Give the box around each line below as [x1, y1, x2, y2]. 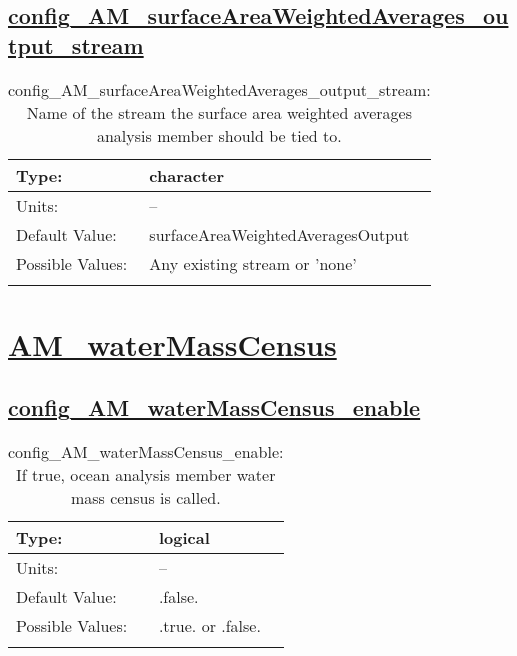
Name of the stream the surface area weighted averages [26, 100, 412, 124]
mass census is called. [70, 486, 221, 510]
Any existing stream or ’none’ [149, 251, 357, 275]
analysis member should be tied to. [96, 123, 342, 147]
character [149, 163, 225, 187]
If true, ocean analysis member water [16, 463, 276, 487]
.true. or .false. [158, 614, 261, 638]
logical [158, 526, 210, 550]
